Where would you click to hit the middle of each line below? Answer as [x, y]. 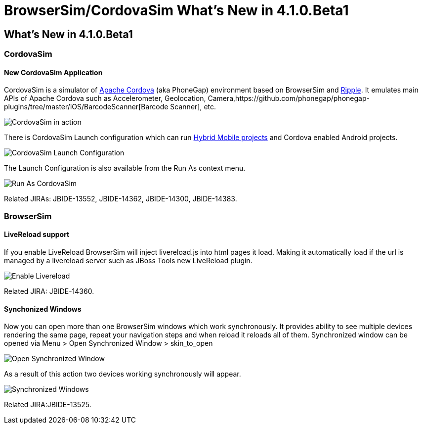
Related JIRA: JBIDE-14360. [49, 291]
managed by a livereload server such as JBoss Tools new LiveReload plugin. [128, 260]
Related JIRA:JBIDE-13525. [48, 405]
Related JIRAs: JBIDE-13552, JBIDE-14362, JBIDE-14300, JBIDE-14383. [121, 199]
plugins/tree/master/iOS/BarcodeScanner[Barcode [86, 107]
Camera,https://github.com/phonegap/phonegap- [289, 98]
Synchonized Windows [43, 309]
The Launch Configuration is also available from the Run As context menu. [125, 168]
